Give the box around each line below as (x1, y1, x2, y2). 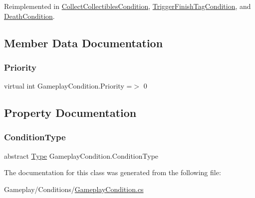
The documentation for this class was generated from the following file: (4, 167, 221, 178)
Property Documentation (4, 105, 137, 120)
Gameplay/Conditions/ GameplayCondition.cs (4, 184, 144, 194)
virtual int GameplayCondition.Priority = (4, 81, 132, 91)
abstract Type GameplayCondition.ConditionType (4, 150, 159, 161)
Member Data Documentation (4, 35, 163, 50)
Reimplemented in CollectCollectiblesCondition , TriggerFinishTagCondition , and (4, 1, 251, 11)
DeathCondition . (4, 10, 55, 21)
